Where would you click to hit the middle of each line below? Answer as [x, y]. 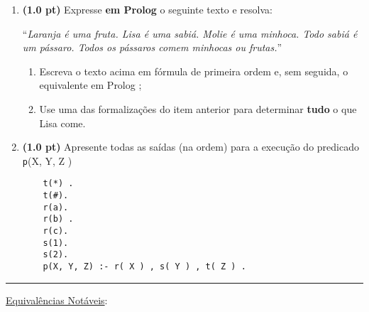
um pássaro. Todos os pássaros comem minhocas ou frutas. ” [152, 47]
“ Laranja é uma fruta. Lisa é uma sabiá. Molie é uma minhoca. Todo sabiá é [190, 33]
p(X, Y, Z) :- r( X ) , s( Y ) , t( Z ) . [144, 267]
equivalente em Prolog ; [90, 85]
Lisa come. [62, 123]
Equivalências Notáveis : [57, 300]
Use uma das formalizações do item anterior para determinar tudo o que [198, 108]
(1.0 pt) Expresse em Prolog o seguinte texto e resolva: [147, 9]
